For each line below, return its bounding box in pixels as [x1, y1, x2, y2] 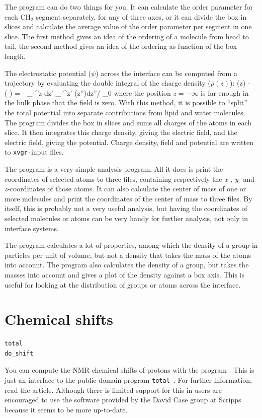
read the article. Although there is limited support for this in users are [5, 384, 222, 395]
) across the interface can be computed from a [96, 67, 237, 78]
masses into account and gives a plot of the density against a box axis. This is [5, 269, 245, 280]
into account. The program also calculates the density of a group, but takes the [5, 259, 249, 270]
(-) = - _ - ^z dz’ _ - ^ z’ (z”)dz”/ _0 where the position [5, 87, 171, 98]
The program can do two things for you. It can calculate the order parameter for [5, 2, 253, 12]
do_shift [5, 350, 34, 357]
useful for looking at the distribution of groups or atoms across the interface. [5, 279, 241, 290]
